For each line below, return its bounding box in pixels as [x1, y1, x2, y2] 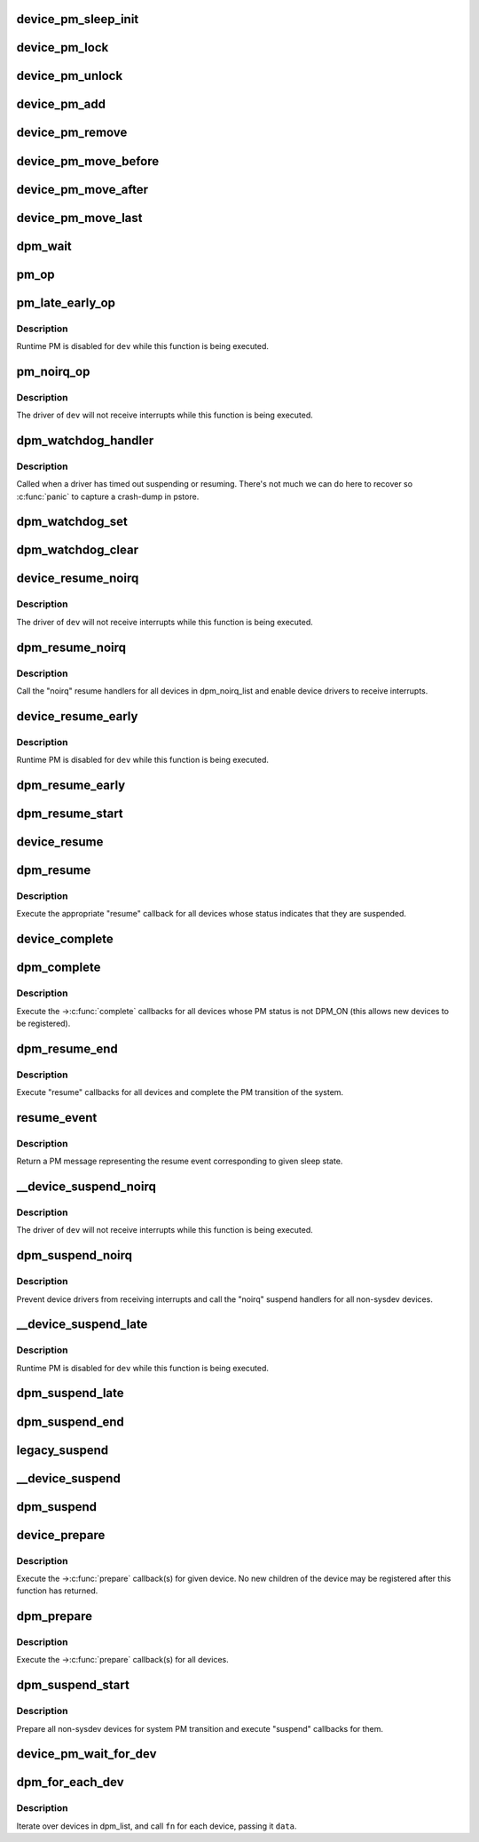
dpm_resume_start [16, 806, 123, 821]
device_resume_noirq [16, 571, 139, 586]
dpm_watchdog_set [16, 514, 128, 529]
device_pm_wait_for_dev [16, 1746, 157, 1762]
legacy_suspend [16, 1442, 109, 1457]
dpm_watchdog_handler [16, 433, 154, 448]
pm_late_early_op [16, 295, 115, 310]
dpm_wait [16, 238, 73, 253]
